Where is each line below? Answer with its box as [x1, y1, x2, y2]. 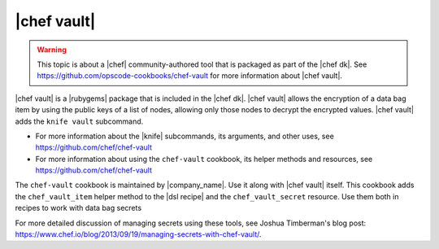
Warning [37, 45, 67, 55]
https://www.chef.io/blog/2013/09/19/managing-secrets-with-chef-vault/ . [15, 229, 262, 239]
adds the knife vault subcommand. [15, 116, 144, 126]
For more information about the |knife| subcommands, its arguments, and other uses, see [35, 131, 335, 141]
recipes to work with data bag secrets [15, 203, 142, 213]
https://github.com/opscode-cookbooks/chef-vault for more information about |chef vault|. [37, 71, 343, 81]
